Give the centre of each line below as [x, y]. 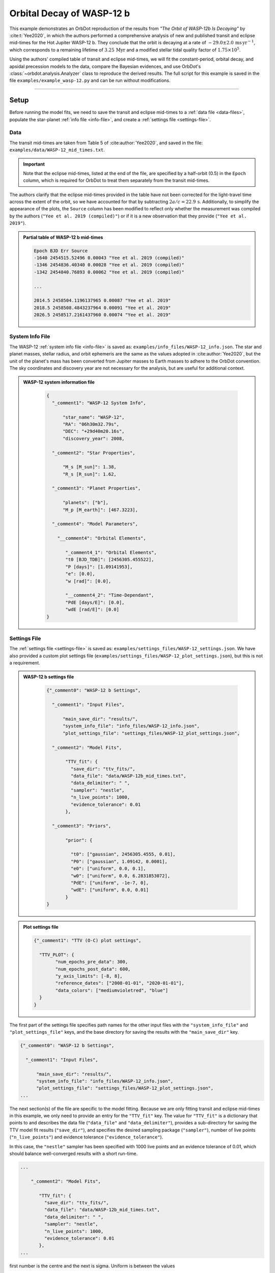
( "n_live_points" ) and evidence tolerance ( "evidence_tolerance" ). [86, 1137]
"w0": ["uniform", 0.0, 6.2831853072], [120, 876]
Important [34, 164]
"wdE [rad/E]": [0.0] [92, 610]
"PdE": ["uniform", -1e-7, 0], [109, 883]
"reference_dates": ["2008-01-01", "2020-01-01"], [120, 983]
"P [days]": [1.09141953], [99, 567]
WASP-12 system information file [59, 382]
